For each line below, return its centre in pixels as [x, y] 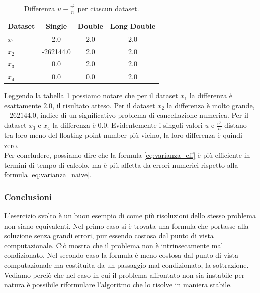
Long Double [133, 25]
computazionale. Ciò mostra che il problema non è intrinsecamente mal [114, 245]
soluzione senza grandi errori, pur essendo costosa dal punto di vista [109, 235]
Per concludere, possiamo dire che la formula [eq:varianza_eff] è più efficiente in [127, 155]
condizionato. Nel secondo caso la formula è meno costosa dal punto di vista [121, 255]
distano [236, 125]
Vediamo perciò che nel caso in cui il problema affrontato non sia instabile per [124, 275]
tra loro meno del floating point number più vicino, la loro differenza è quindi [123, 135]
